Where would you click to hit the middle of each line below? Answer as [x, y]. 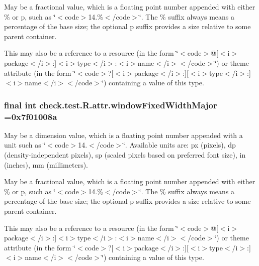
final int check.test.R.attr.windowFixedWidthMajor [111, 105]
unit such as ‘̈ [25, 145]
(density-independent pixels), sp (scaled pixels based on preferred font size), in [125, 155]
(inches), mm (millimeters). [46, 164]
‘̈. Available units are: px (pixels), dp [179, 145]
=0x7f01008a [31, 116]
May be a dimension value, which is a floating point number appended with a [123, 135]
